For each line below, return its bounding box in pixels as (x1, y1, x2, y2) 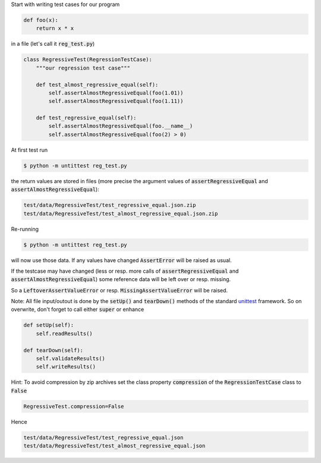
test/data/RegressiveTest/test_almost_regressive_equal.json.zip (23, 210, 218, 217)
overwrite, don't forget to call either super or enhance (11, 306, 144, 313)
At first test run (11, 146, 48, 153)
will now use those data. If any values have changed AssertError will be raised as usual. (11, 256, 232, 264)
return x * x (36, 25, 74, 32)
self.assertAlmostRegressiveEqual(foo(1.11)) (48, 98, 184, 105)
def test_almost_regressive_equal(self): (36, 81, 159, 88)
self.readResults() (36, 330, 93, 337)
